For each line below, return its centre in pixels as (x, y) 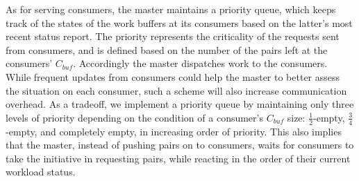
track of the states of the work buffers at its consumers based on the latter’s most (179, 22)
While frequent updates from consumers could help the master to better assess (173, 76)
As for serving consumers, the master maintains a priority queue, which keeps (171, 9)
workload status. (41, 172)
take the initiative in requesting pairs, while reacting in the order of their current (178, 158)
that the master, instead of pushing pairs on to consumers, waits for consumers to (180, 145)
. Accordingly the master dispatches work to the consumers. (200, 63)
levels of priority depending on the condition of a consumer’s (134, 117)
